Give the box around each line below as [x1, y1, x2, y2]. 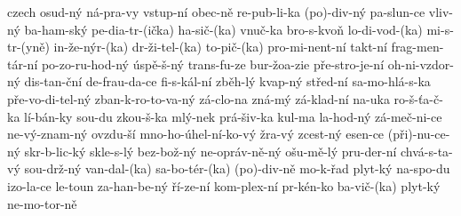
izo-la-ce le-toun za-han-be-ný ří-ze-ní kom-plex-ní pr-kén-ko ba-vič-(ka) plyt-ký [7, 176, 441, 195]
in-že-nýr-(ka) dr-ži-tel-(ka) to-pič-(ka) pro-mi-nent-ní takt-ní [53, 37, 387, 56]
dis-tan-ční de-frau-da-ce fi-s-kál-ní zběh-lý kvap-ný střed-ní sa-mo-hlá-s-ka [24, 72, 431, 91]
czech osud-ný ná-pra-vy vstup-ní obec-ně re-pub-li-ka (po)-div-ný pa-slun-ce [7, 3, 425, 20]
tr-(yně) [7, 37, 50, 56]
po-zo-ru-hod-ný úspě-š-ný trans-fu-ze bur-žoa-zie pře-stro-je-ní [41, 54, 385, 73]
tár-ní [7, 54, 38, 73]
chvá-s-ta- [400, 141, 453, 160]
